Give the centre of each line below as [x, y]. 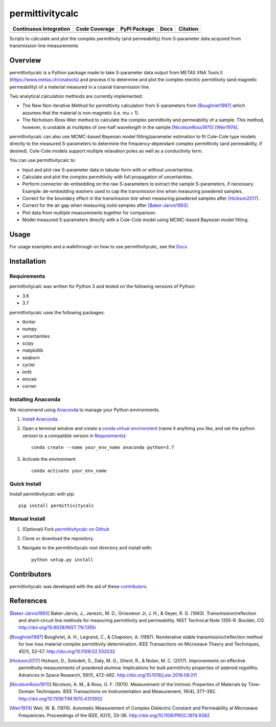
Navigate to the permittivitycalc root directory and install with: [87, 548]
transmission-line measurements [44, 46]
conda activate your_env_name [69, 471]
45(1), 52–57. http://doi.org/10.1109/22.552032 [67, 651]
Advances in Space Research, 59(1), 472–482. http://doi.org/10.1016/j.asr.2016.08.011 [108, 675]
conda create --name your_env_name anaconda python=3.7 [103, 447]
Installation [28, 261]
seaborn [31, 357]
